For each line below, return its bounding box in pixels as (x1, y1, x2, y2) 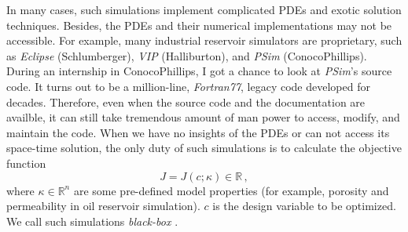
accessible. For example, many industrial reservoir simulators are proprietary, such (6, 32, 402, 49)
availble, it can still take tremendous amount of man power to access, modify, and (6, 109, 400, 125)
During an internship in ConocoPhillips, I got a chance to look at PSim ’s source (6, 63, 392, 79)
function (6, 154, 46, 171)
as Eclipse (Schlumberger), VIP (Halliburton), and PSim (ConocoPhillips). (6, 47, 367, 63)
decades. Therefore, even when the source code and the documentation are (6, 93, 366, 110)
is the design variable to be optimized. (212, 198, 396, 214)
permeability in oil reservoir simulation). (6, 198, 200, 214)
